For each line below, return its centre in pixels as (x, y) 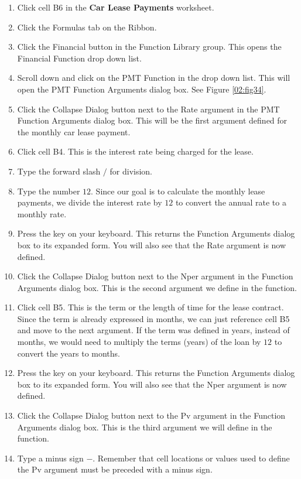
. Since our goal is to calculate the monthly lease (178, 191)
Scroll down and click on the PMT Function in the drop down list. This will (154, 78)
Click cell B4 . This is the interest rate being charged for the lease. (135, 151)
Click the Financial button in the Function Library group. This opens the (149, 47)
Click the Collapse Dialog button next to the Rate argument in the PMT (148, 109)
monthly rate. (42, 213)
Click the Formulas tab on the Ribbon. (87, 27)
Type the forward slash (59, 171)
